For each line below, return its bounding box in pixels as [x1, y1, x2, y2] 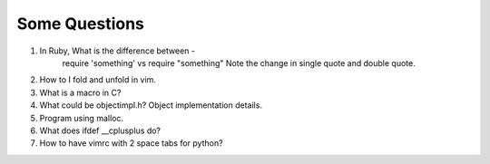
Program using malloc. [39, 112, 124, 123]
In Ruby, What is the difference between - [39, 45, 195, 56]
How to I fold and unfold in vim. [39, 74, 156, 85]
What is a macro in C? [39, 87, 122, 98]
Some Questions [16, 14, 145, 34]
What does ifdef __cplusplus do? [39, 125, 162, 136]
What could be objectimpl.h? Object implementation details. [39, 100, 263, 111]
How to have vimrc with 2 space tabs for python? [39, 138, 223, 149]
